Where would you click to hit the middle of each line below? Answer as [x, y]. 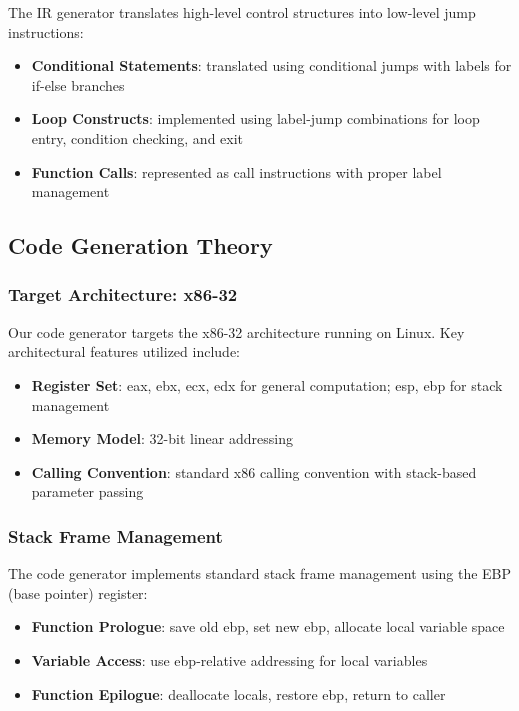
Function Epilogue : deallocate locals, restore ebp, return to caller [238, 693]
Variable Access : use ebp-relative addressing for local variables [229, 659]
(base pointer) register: [78, 592]
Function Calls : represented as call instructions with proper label [236, 171]
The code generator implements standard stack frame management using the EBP [260, 573]
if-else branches [78, 84]
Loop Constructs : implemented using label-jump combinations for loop [255, 118]
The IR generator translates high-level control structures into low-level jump [242, 12]
